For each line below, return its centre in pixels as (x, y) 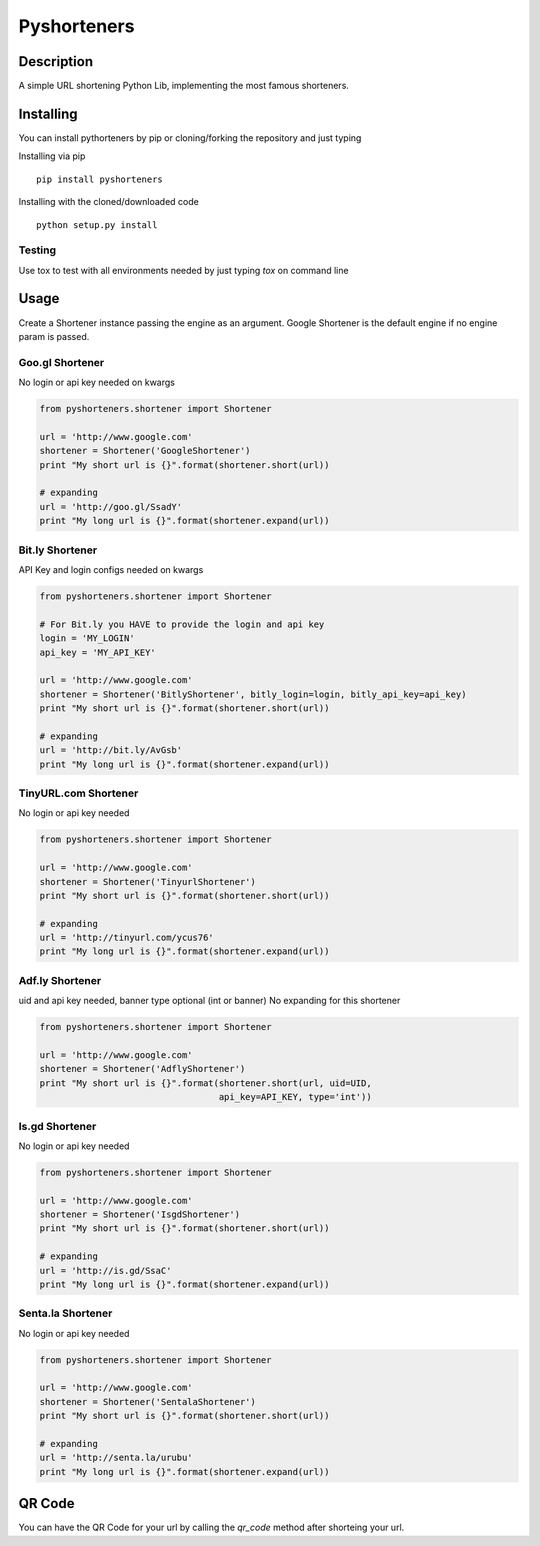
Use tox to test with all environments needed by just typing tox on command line (183, 270)
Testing (37, 250)
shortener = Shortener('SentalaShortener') (148, 1401)
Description (56, 61)
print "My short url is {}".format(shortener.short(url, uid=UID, (205, 1083)
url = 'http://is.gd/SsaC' (105, 1270)
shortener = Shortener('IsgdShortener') (139, 1214)
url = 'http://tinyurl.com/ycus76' (126, 938)
